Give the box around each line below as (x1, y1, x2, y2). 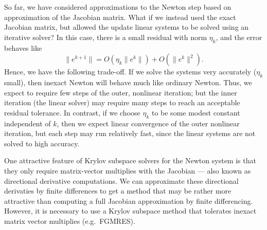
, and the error (216, 31, 262, 42)
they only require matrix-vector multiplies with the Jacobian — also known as (4, 165, 251, 176)
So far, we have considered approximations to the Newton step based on (4, 2, 232, 12)
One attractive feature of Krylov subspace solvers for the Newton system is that (4, 155, 256, 166)
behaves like (4, 42, 42, 53)
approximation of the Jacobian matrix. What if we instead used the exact (4, 11, 236, 22)
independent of (4, 118, 51, 128)
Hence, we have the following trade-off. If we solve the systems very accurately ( (4, 66, 257, 77)
